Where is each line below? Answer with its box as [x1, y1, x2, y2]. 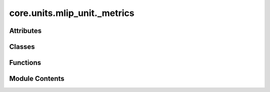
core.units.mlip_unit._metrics [9, 7, 134, 18]
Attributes [9, 26, 42, 35]
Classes [9, 42, 35, 51]
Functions [9, 58, 41, 67]
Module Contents [9, 74, 64, 83]
